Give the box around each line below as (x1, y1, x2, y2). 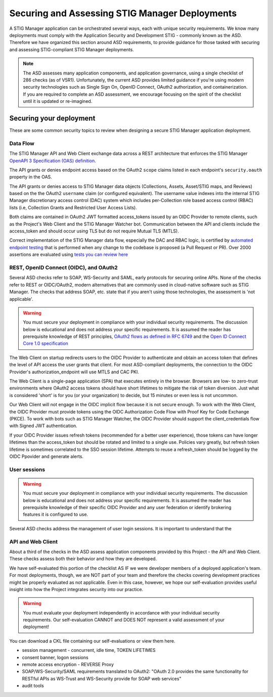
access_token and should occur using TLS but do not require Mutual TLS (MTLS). (9, 228, 179, 234)
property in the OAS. (9, 174, 53, 180)
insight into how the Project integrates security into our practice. (9, 586, 144, 592)
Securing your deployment (9, 114, 96, 123)
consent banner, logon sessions (22, 654, 88, 661)
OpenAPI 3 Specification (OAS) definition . (9, 158, 96, 164)
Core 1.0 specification (23, 340, 68, 346)
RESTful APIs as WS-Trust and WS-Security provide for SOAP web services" (22, 675, 181, 681)
